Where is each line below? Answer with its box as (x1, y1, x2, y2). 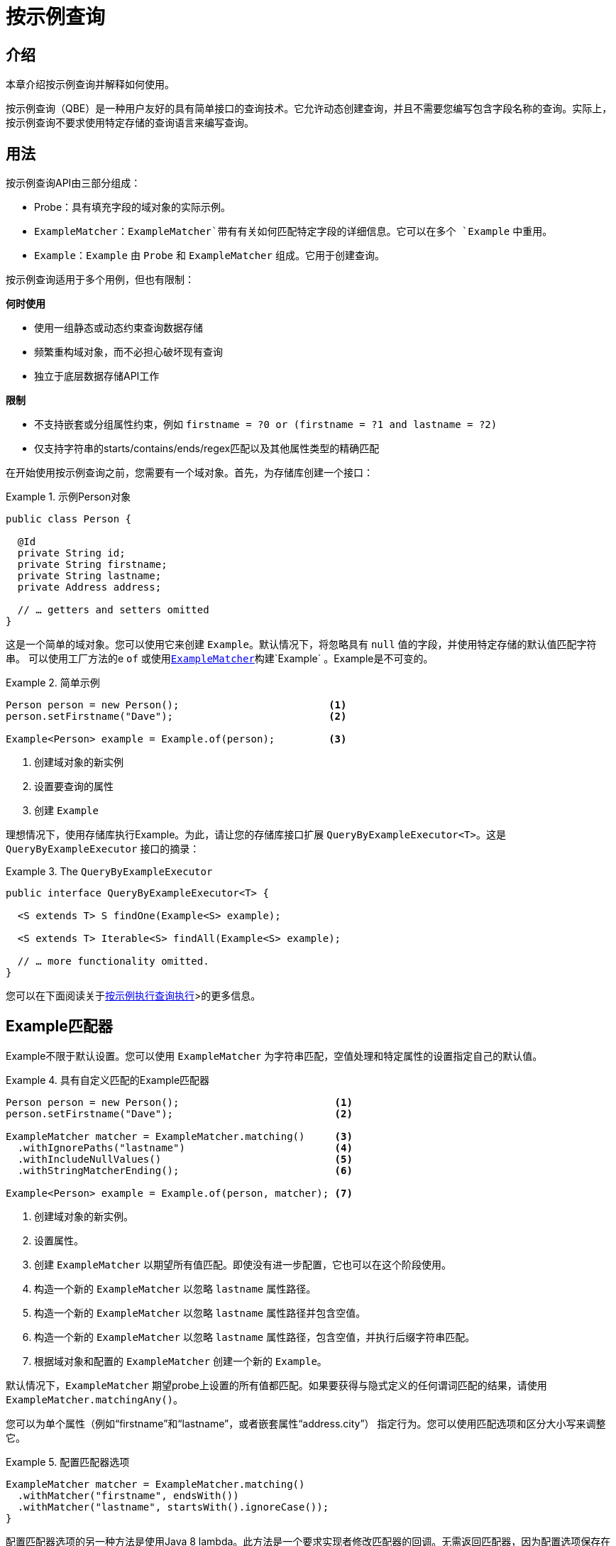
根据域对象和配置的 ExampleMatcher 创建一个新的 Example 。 (34, 1354, 327, 1367)
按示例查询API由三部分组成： (6, 177, 141, 190)
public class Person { (6, 513, 132, 525)
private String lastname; (17, 570, 162, 582)
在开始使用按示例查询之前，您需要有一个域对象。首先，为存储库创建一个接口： (6, 466, 373, 479)
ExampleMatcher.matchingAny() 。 (6, 1393, 184, 1405)
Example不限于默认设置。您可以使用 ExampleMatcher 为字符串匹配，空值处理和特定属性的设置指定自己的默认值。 (6, 1049, 543, 1062)
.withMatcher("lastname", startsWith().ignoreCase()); (17, 1501, 329, 1513)
